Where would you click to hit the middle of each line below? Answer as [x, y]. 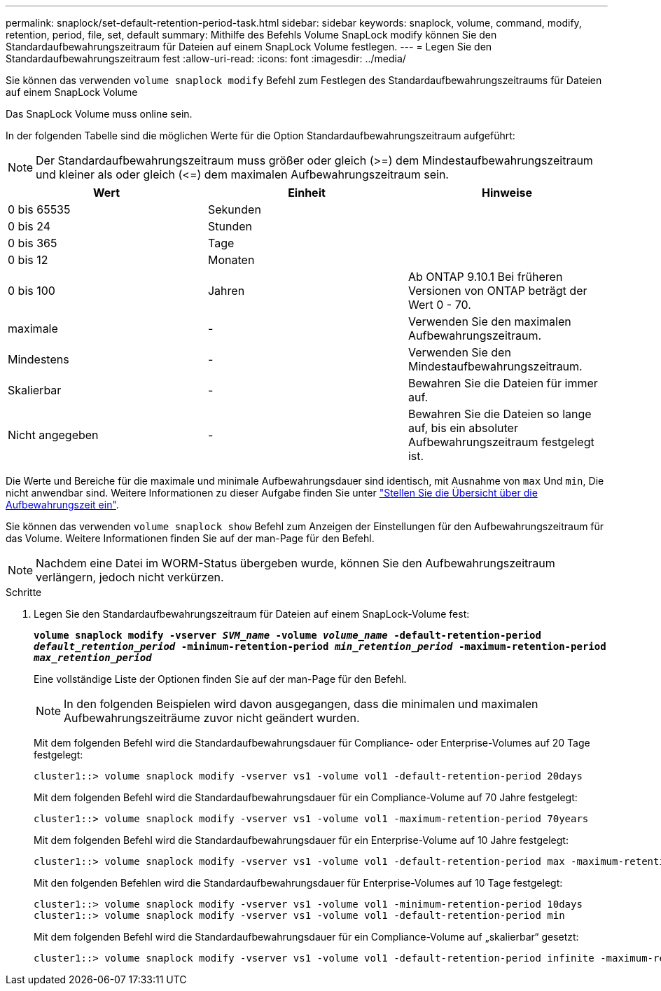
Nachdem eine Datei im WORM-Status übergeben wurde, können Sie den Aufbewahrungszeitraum [295, 563]
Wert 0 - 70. [439, 305]
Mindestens [39, 359]
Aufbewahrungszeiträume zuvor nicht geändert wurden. [212, 718]
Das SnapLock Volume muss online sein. [99, 114]
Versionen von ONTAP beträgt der [498, 291]
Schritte [24, 592]
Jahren [226, 291]
